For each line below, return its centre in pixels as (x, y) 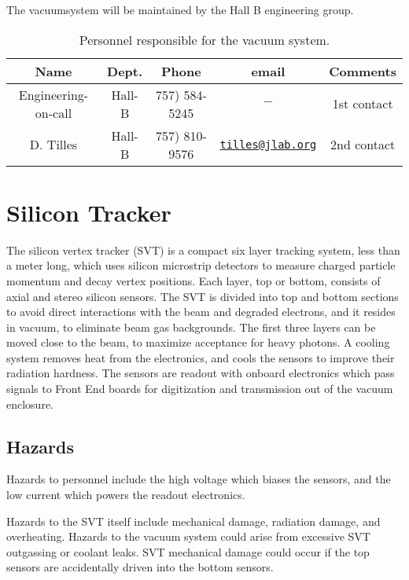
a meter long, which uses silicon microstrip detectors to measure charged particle (201, 265)
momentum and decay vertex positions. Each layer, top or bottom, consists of (193, 280)
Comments (363, 71)
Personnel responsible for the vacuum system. (204, 39)
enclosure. (30, 404)
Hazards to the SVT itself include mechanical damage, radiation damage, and (193, 521)
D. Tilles (53, 145)
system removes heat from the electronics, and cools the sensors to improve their (201, 357)
